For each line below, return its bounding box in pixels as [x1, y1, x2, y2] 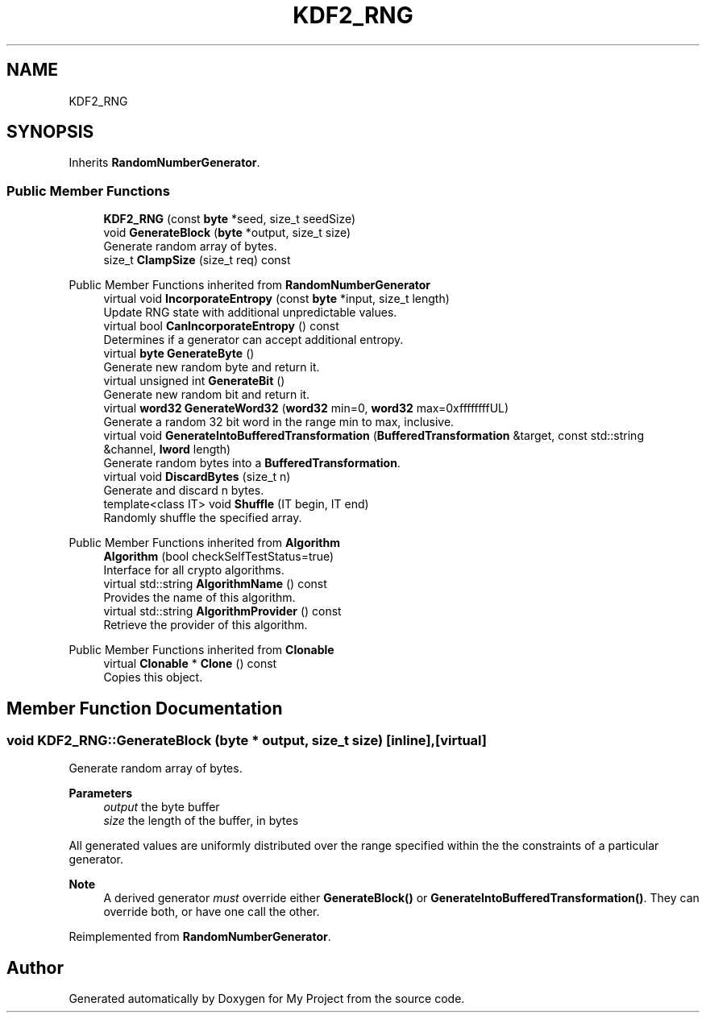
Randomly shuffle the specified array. [103, 511, 302, 525]
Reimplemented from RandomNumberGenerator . [69, 930, 331, 944]
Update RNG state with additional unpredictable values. [103, 305, 397, 320]
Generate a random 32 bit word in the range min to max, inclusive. [103, 415, 455, 429]
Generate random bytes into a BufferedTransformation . [103, 456, 401, 470]
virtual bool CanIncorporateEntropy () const [103, 319, 339, 333]
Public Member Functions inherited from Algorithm [69, 536, 340, 550]
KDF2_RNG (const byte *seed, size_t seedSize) [103, 212, 356, 226]
